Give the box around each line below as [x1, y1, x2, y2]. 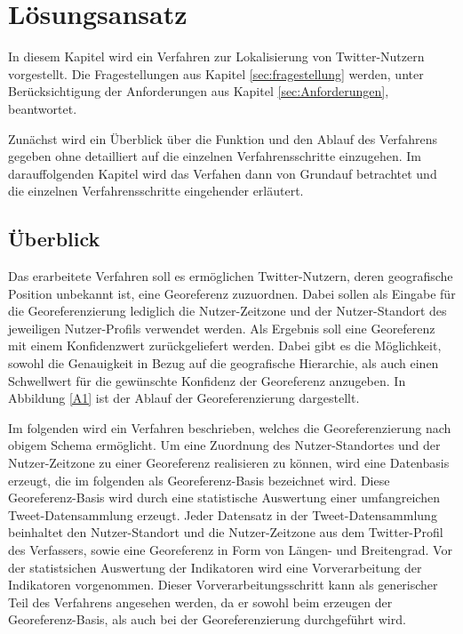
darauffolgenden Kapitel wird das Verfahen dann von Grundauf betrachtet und [8, 164, 437, 182]
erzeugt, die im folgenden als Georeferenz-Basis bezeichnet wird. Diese [8, 470, 390, 489]
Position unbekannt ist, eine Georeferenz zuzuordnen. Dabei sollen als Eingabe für [8, 284, 456, 302]
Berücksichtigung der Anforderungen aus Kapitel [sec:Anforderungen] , [8, 82, 389, 100]
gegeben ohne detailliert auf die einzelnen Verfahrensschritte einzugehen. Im [8, 147, 422, 165]
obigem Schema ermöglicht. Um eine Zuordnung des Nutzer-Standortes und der [8, 436, 441, 454]
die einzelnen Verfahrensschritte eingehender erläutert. [8, 181, 304, 200]
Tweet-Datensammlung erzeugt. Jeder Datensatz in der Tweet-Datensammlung [8, 505, 437, 524]
